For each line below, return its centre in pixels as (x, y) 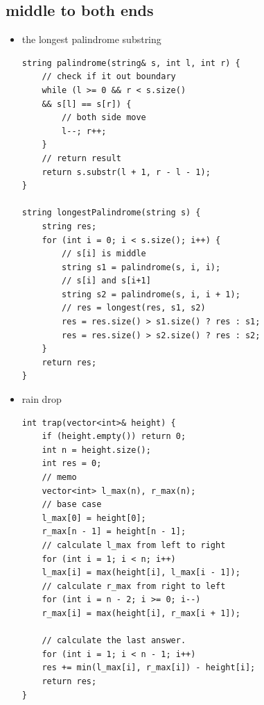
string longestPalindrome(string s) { (111, 213)
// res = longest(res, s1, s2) (134, 308)
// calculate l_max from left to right (134, 545)
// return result (81, 158)
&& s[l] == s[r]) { (87, 104)
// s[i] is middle (104, 254)
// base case (72, 505)
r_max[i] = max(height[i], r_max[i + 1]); (141, 613)
